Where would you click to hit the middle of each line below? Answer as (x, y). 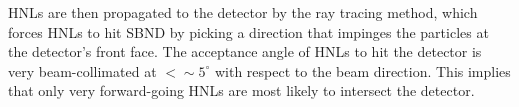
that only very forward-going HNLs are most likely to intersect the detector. (241, 90)
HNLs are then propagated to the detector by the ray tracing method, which (243, 12)
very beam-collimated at (82, 70)
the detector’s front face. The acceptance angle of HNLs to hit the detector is (245, 51)
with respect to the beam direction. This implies (362, 70)
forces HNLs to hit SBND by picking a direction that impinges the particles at (248, 31)
